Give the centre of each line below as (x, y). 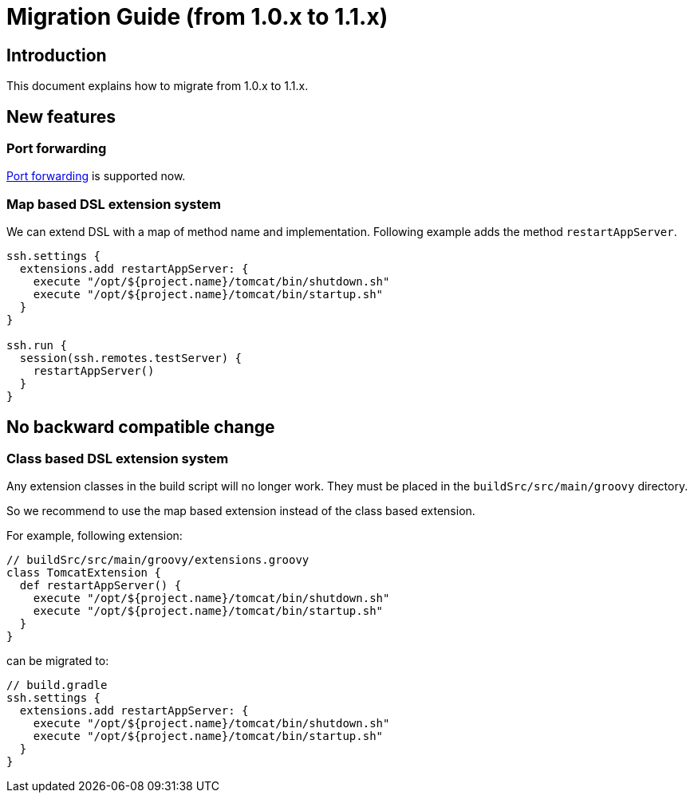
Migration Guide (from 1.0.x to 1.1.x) (197, 17)
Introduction (57, 55)
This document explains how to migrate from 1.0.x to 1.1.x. (158, 86)
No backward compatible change (141, 427)
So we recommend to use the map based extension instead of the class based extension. (241, 511)
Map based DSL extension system (114, 204)
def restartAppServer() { (101, 586)
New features (61, 116)
